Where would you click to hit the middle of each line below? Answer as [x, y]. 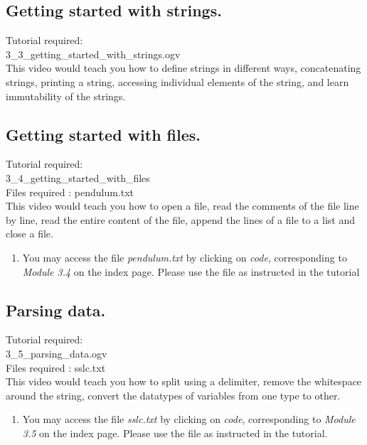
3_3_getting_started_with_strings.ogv [93, 54]
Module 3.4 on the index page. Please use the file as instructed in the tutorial [191, 271]
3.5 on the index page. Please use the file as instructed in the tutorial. [175, 433]
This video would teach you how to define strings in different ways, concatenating [183, 68]
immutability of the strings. [66, 96]
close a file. [30, 234]
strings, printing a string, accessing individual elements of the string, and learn [177, 81]
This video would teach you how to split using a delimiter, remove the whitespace [184, 381]
